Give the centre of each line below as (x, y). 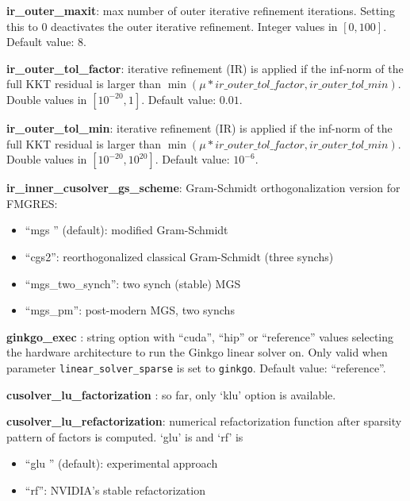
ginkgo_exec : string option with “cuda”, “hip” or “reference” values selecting (200, 336)
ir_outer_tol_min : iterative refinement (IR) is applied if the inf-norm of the (199, 127)
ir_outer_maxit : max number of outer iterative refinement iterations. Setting (201, 10)
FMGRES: (32, 203)
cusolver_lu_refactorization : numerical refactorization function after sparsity (204, 421)
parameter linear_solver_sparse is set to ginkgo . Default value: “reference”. (196, 367)
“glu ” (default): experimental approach (121, 463)
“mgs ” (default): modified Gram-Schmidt (126, 230)
